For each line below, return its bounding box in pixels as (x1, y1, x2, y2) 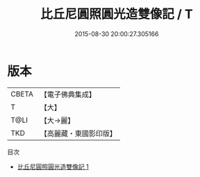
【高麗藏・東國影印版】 (40, 128, 117, 138)
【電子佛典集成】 (40, 90, 96, 99)
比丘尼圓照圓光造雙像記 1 (17, 162, 89, 171)
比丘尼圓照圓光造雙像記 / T (40, 6, 193, 22)
